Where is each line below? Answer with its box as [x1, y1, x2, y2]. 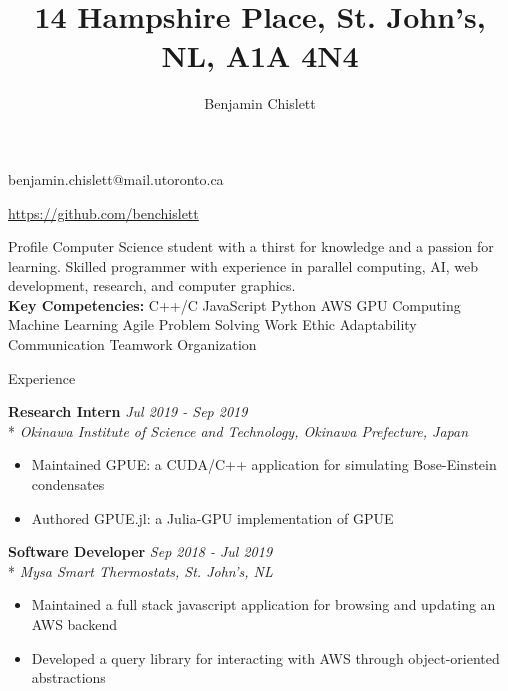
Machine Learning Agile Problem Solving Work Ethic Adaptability [8, 314, 417, 335]
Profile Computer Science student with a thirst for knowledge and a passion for [8, 236, 494, 257]
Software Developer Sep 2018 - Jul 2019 [8, 541, 273, 562]
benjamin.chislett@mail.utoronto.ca [8, 168, 224, 189]
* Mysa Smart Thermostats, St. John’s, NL [8, 560, 273, 581]
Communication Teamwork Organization [8, 334, 257, 355]
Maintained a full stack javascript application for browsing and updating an [31, 594, 496, 615]
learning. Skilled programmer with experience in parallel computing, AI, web [8, 255, 479, 276]
